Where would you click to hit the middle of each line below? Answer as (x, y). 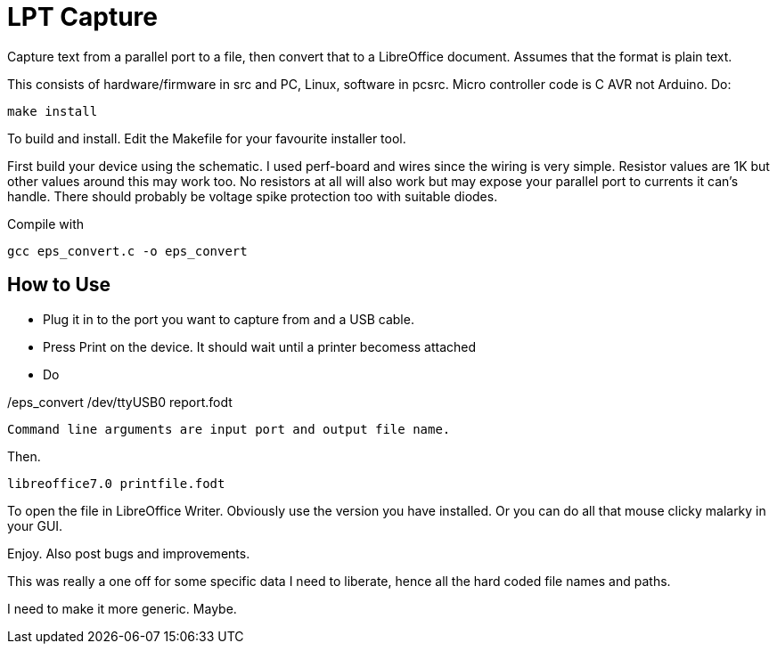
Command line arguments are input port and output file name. (229, 429)
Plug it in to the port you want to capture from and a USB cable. (229, 319)
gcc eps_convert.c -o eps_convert (127, 251)
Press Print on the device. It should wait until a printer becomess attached (260, 346)
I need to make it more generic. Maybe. (122, 608)
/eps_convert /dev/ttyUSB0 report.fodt (120, 402)
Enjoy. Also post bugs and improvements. (129, 553)
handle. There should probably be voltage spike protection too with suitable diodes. (253, 196)
